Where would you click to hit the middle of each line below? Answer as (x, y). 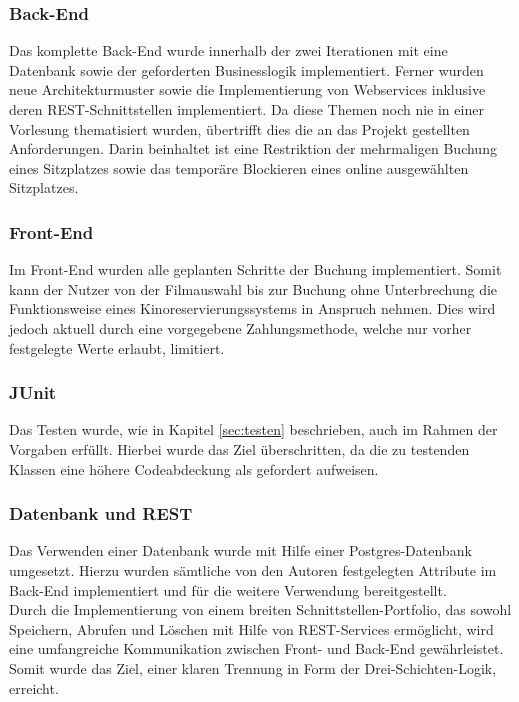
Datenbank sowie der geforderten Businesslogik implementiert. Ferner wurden (246, 69)
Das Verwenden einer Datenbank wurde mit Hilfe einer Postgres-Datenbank (240, 550)
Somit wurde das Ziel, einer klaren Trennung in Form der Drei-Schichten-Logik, (253, 667)
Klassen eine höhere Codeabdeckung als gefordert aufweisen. (194, 468)
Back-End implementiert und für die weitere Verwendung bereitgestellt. (228, 589)
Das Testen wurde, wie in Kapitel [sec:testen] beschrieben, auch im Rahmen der (253, 429)
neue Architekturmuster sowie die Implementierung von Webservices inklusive (247, 89)
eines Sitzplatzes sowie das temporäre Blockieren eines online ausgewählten (239, 167)
